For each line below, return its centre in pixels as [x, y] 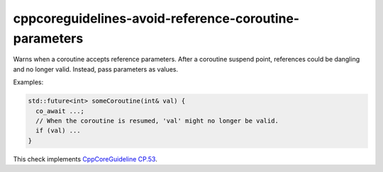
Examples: [28, 82]
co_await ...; [60, 111]
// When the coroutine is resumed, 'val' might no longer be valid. [157, 121]
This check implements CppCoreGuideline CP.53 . [85, 159]
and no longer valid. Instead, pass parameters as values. [96, 69]
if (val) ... [58, 131]
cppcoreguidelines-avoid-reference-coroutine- [156, 18]
